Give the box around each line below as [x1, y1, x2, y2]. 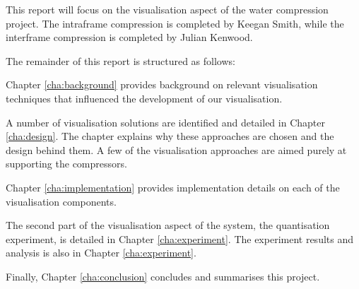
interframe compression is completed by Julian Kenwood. [6, 30, 253, 45]
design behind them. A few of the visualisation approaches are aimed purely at [6, 142, 347, 157]
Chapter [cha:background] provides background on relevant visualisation [6, 77, 318, 92]
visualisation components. [6, 194, 117, 208]
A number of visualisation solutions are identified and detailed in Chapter [6, 114, 325, 129]
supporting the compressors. [6, 156, 127, 171]
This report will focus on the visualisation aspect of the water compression [6, 2, 329, 16]
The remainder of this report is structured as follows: [6, 53, 235, 68]
